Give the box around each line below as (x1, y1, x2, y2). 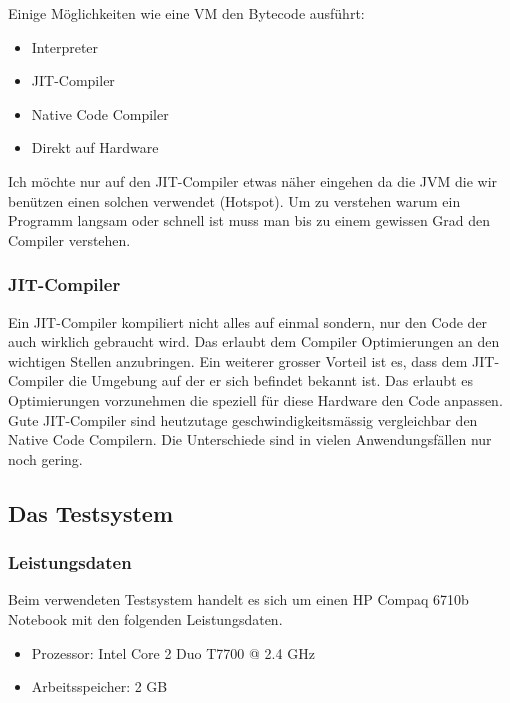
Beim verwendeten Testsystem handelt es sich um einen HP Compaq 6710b (8, 589, 469, 610)
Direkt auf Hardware (31, 137, 159, 158)
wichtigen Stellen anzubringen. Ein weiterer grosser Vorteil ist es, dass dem (8, 350, 468, 371)
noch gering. (8, 448, 83, 469)
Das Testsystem (8, 497, 173, 528)
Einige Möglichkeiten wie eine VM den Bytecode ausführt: (8, 3, 365, 23)
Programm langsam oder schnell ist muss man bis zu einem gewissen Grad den (8, 210, 491, 231)
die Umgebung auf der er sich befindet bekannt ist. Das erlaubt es (68, 370, 473, 391)
